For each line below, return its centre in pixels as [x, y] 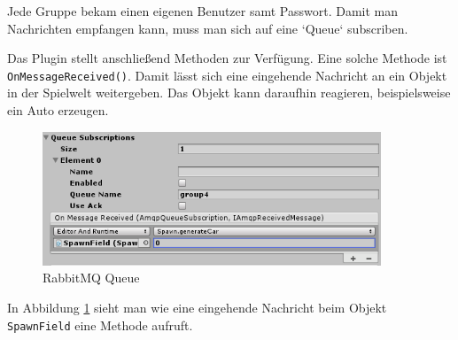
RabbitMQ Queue [91, 278]
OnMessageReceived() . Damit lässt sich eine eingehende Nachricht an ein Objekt [227, 75]
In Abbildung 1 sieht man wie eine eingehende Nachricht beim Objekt [197, 308]
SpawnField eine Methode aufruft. [100, 325]
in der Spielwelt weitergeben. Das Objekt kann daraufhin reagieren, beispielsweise [229, 93]
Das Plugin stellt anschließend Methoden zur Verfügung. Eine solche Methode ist [227, 58]
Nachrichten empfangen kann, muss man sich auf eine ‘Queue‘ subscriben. [208, 28]
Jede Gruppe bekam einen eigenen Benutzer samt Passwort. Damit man [203, 11]
